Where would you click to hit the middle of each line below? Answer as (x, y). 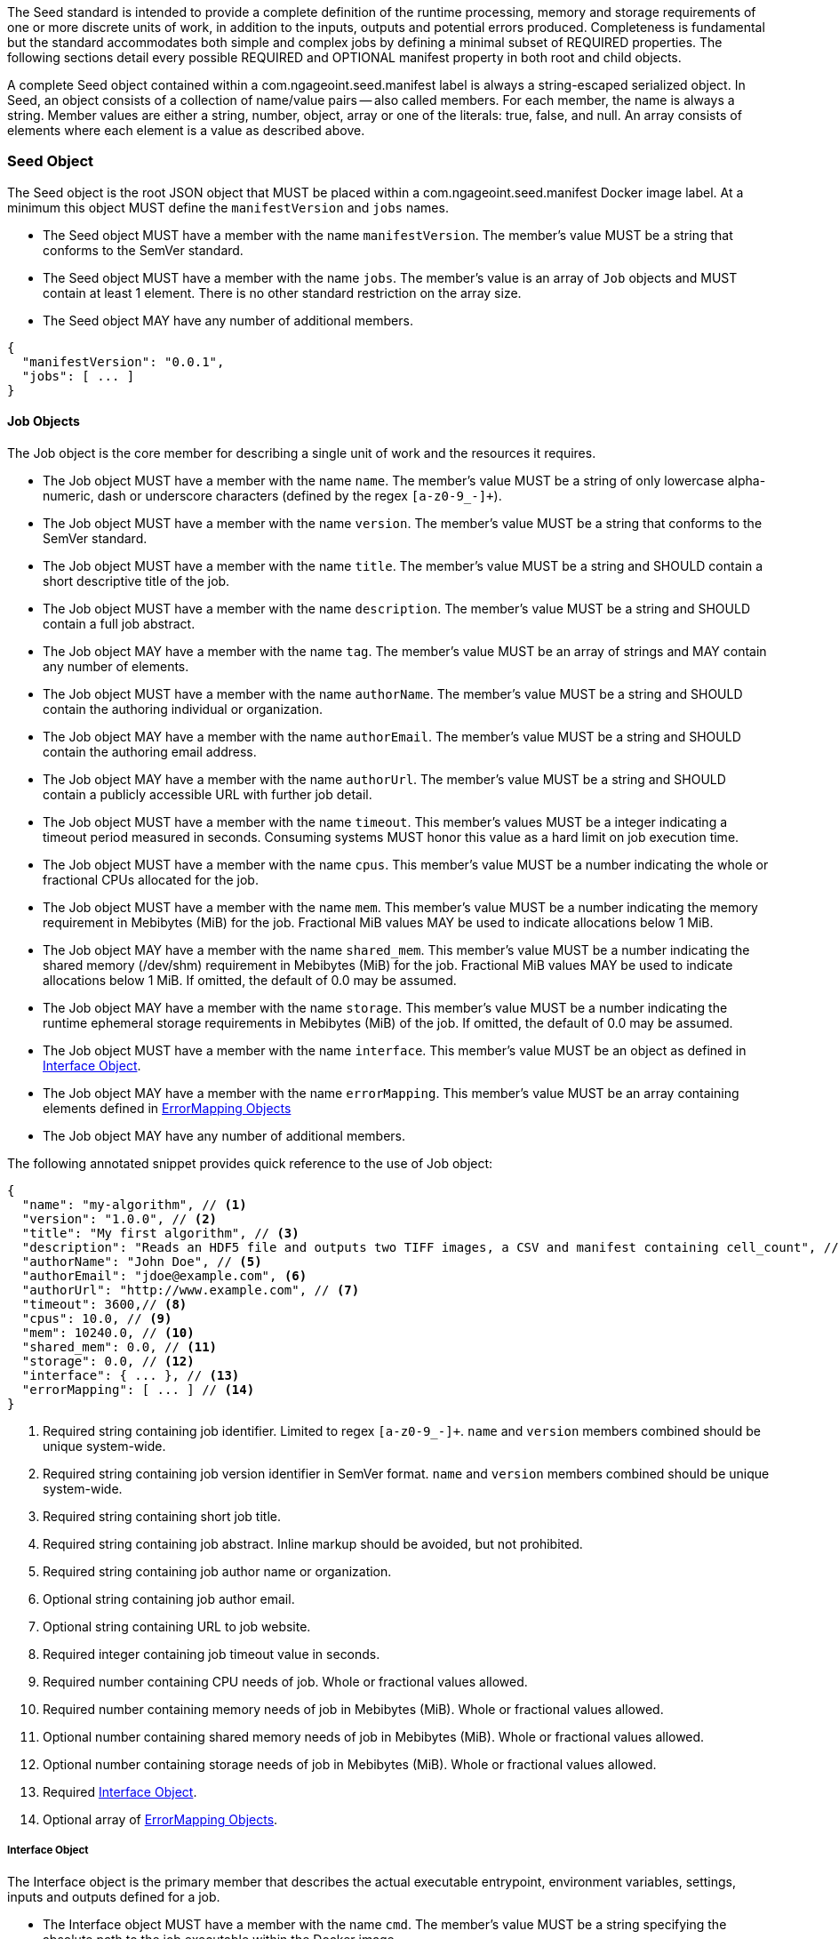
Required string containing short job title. (162, 1516)
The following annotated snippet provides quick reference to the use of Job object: (250, 1163)
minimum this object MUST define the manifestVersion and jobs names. (228, 207)
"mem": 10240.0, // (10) (108, 1332)
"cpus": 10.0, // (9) (97, 1318)
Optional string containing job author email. (169, 1598)
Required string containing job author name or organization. (217, 1571)
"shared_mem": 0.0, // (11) (120, 1346)
